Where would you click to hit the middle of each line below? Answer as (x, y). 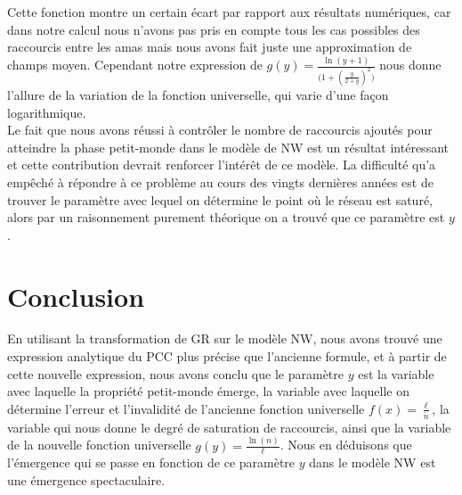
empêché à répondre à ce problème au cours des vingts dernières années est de (220, 181)
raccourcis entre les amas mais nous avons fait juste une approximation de (210, 47)
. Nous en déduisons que (346, 445)
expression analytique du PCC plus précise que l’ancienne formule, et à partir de (227, 356)
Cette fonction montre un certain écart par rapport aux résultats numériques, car (229, 12)
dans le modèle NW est (373, 462)
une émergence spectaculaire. (86, 480)
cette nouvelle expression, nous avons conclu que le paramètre (175, 373)
